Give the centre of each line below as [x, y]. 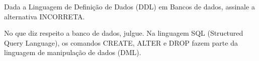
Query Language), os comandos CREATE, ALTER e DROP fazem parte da [121, 42]
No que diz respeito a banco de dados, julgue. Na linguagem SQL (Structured [124, 33]
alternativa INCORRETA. [45, 16]
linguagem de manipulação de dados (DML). [73, 52]
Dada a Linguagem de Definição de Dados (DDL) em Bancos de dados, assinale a [129, 6]
